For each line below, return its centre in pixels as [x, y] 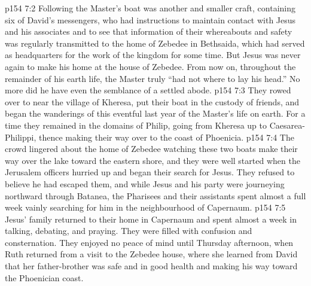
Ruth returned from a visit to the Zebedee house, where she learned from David [151, 254]
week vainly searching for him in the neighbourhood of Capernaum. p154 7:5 [145, 207]
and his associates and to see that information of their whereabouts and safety [149, 31]
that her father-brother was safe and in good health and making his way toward [151, 266]
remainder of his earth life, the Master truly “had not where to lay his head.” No [153, 78]
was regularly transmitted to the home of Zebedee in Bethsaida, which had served [155, 43]
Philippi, [21, 137]
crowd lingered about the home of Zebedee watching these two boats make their [151, 149]
